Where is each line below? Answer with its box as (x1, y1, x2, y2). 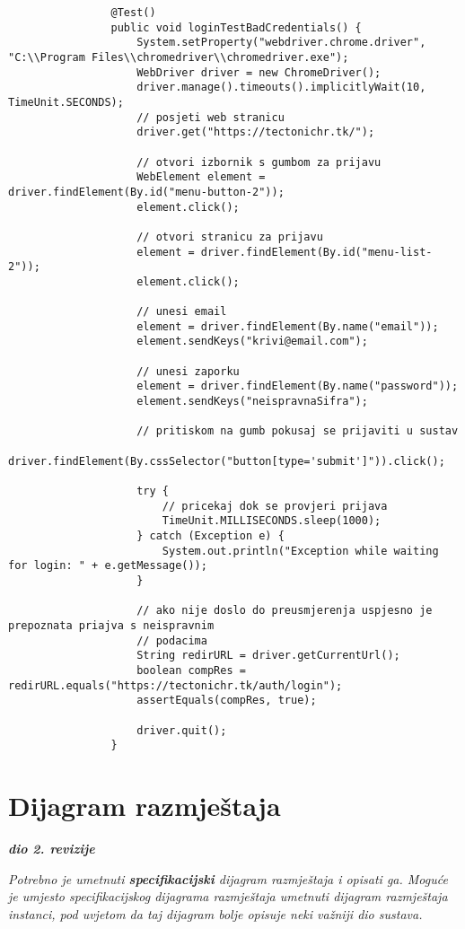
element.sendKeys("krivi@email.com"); (136, 335, 368, 348)
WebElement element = (136, 171, 266, 184)
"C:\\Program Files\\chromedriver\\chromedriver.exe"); (8, 50, 349, 64)
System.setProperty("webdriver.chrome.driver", (136, 36, 426, 49)
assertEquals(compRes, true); (136, 694, 317, 707)
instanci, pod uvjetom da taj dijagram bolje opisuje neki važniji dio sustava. (8, 904, 423, 923)
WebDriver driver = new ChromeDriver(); (136, 66, 382, 79)
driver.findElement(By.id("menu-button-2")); (8, 185, 285, 198)
